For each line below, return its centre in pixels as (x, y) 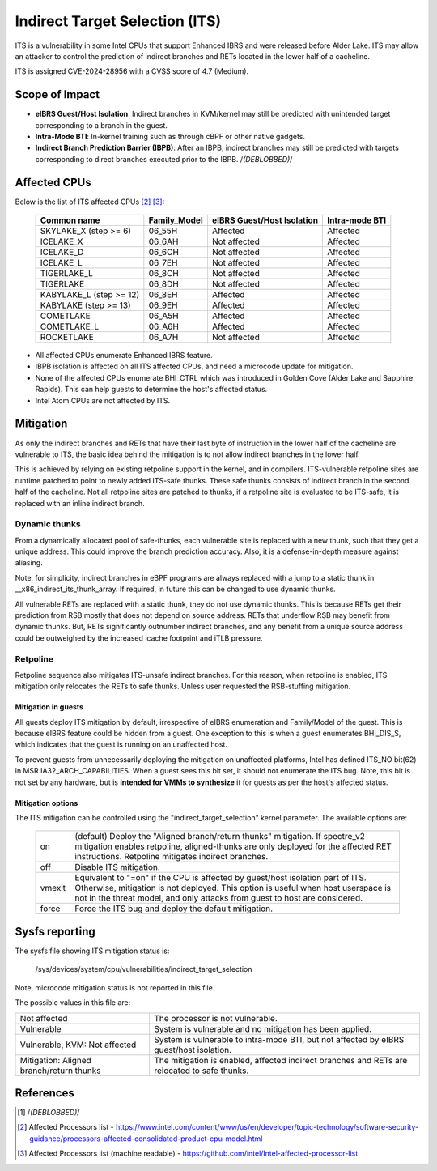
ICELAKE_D (62, 253)
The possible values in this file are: (73, 1003)
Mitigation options (47, 803)
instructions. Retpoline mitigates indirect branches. (172, 857)
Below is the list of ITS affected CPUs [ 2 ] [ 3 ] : (90, 202)
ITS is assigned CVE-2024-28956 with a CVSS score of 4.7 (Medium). (132, 71)
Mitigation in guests (49, 707)
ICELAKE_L (61, 263)
